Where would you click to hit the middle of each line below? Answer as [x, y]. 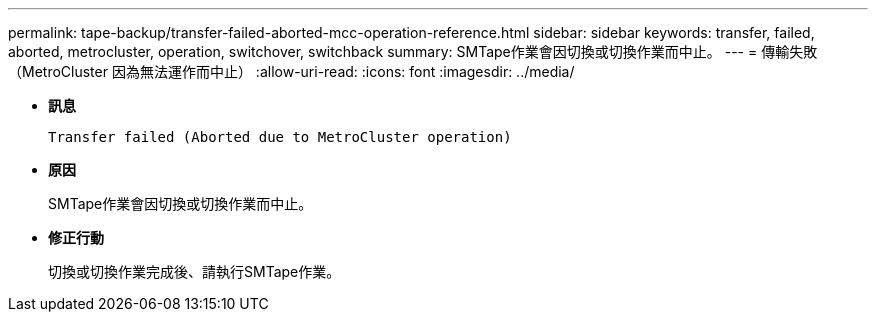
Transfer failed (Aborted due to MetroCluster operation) [280, 137]
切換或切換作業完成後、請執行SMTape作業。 [194, 271]
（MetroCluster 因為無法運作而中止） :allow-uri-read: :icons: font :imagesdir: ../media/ [291, 71]
